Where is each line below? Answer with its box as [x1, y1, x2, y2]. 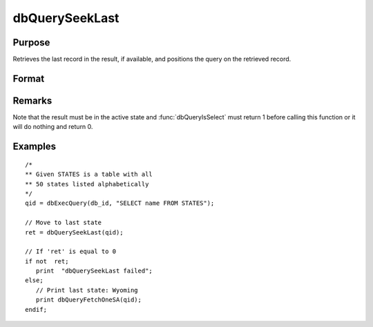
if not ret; [25, 257, 69, 265]
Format [12, 72, 45, 84]
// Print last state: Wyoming [35, 286, 138, 294]
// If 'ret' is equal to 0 [25, 248, 117, 255]
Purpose [12, 37, 50, 48]
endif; [25, 306, 48, 313]
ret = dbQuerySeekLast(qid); [25, 228, 124, 236]
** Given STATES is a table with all [25, 170, 153, 179]
